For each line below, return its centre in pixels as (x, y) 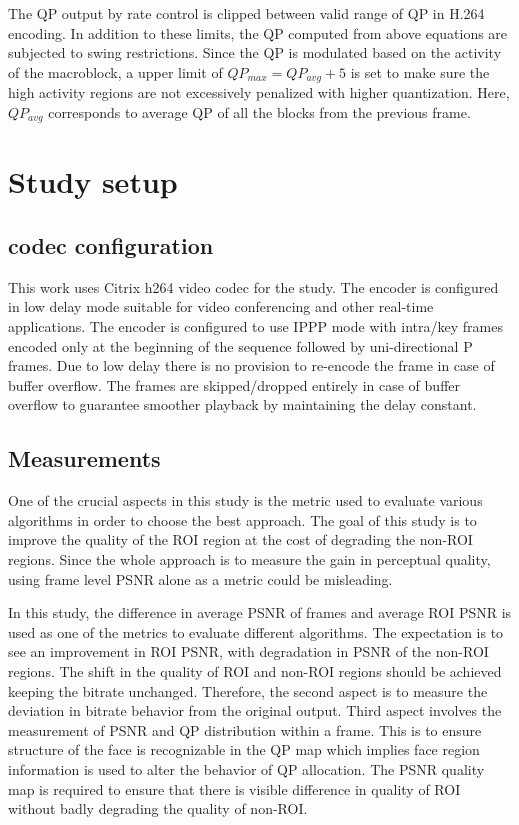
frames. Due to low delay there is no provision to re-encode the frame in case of (251, 365)
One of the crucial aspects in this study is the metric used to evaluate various (245, 500)
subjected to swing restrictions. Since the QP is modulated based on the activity (255, 52)
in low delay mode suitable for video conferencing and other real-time (221, 306)
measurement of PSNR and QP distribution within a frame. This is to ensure (245, 729)
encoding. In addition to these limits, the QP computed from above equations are (258, 32)
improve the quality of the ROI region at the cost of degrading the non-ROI (240, 539)
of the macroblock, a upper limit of (115, 71)
